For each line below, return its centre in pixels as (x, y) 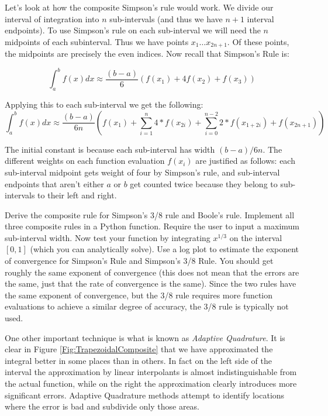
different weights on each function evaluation (85, 161)
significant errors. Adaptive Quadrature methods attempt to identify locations (145, 395)
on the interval (256, 237)
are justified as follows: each (245, 161)
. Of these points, (258, 41)
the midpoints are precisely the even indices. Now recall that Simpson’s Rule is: (147, 54)
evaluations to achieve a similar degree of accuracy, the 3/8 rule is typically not (147, 306)
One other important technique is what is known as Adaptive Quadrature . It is (145, 337)
